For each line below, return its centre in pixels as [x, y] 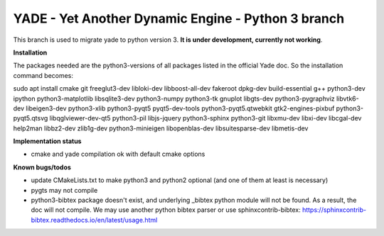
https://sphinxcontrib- [334, 210]
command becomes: [43, 75]
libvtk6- [347, 99]
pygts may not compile [64, 190]
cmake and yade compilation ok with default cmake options [118, 154]
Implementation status [47, 141]
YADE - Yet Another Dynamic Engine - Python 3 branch [179, 18]
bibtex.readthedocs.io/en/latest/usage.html [94, 220]
